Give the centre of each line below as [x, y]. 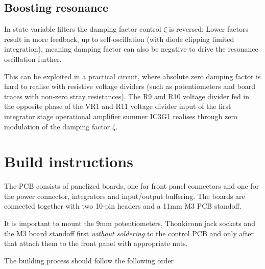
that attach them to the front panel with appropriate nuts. [96, 243]
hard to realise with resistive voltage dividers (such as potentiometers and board [130, 86]
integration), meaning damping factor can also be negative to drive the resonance [131, 49]
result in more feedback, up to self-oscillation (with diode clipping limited [119, 39]
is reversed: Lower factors [209, 29]
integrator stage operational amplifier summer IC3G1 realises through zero [121, 116]
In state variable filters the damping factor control [83, 29]
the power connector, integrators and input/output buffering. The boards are [125, 196]
